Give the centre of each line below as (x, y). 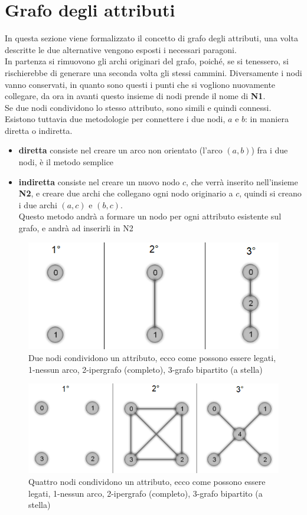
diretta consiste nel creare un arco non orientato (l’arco (120, 150)
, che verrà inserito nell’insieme (242, 181)
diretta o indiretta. (39, 130)
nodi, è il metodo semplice (66, 162)
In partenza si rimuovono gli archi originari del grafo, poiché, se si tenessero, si (147, 61)
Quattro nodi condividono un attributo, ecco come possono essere (147, 481)
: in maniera (267, 119)
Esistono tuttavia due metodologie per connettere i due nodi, (115, 119)
